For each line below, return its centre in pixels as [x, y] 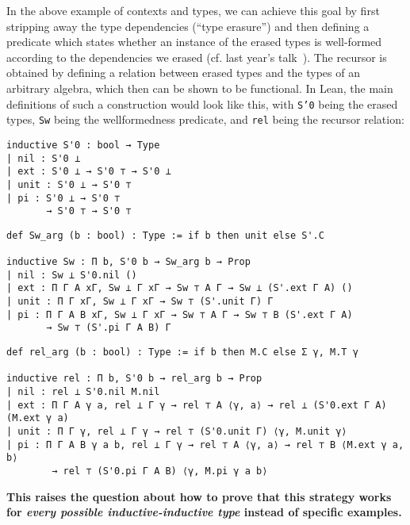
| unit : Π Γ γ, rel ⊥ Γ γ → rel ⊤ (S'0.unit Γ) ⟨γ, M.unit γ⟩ [177, 431]
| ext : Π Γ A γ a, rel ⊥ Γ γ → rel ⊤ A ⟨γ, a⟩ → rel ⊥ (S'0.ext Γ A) [197, 405]
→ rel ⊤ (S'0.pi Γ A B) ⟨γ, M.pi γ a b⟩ [160, 471]
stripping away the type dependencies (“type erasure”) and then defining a [188, 26]
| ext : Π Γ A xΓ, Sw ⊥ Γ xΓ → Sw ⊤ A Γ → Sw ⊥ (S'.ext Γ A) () [180, 288]
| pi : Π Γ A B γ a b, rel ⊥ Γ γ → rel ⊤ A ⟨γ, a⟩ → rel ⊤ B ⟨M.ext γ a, [205, 445]
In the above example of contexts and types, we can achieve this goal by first [193, 10]
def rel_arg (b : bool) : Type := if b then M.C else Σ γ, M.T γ [182, 353]
